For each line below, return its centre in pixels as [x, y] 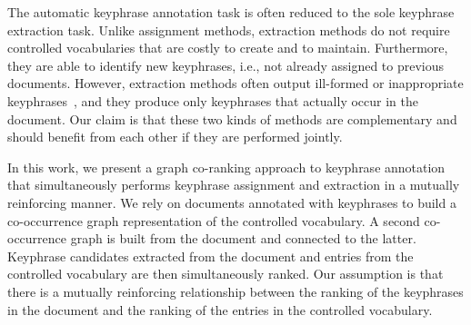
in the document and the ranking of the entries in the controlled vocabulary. [220, 309]
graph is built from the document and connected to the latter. [243, 238]
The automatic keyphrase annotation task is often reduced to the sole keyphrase [231, 12]
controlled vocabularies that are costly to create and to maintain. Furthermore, [228, 48]
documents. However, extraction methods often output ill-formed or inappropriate [235, 83]
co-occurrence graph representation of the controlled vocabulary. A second [214, 220]
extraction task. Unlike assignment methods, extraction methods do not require [229, 30]
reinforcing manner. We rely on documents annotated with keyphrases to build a [232, 202]
